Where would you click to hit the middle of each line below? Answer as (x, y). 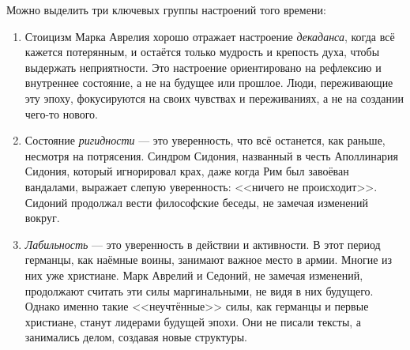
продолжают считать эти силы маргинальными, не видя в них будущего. (199, 290)
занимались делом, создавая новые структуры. (136, 337)
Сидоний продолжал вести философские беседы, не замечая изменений (196, 202)
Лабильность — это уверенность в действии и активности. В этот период (203, 244)
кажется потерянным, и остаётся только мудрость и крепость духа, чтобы (202, 52)
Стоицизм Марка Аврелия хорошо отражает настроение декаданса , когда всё (210, 36)
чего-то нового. (61, 113)
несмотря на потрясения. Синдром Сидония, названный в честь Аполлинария (211, 155)
